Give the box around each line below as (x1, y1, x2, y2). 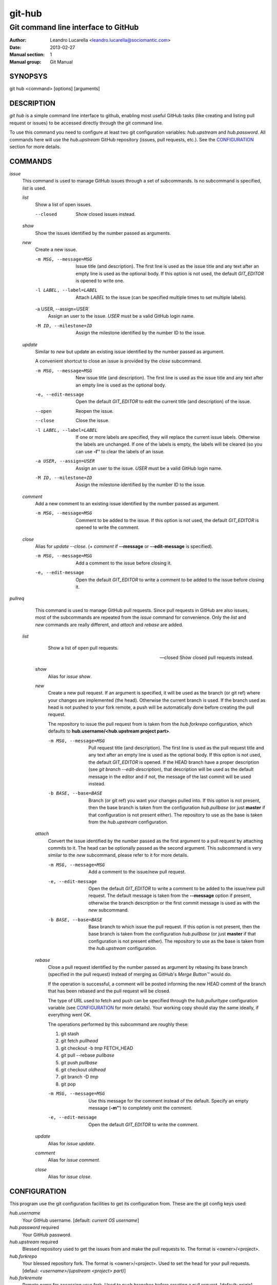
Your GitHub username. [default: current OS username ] (22, 1217, 140, 1223)
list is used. (22, 185, 46, 191)
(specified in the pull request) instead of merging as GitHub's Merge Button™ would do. (48, 971, 232, 978)
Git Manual (50, 59, 73, 65)
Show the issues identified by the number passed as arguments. (35, 230, 171, 236)
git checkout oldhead (61, 1067, 106, 1073)
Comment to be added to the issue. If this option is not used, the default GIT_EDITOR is (75, 517, 259, 523)
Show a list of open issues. (35, 201, 92, 208)
